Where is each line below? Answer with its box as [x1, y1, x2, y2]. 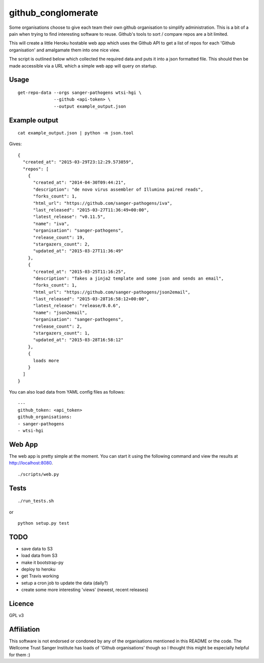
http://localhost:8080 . [9, 460, 53, 466]
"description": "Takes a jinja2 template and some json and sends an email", [33, 275, 224, 281]
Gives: [9, 141, 22, 147]
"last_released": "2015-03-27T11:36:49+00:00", [33, 207, 149, 213]
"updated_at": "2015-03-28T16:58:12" [33, 337, 124, 343]
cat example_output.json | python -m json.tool [18, 130, 134, 136]
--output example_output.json [54, 103, 127, 109]
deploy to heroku [21, 566, 56, 572]
